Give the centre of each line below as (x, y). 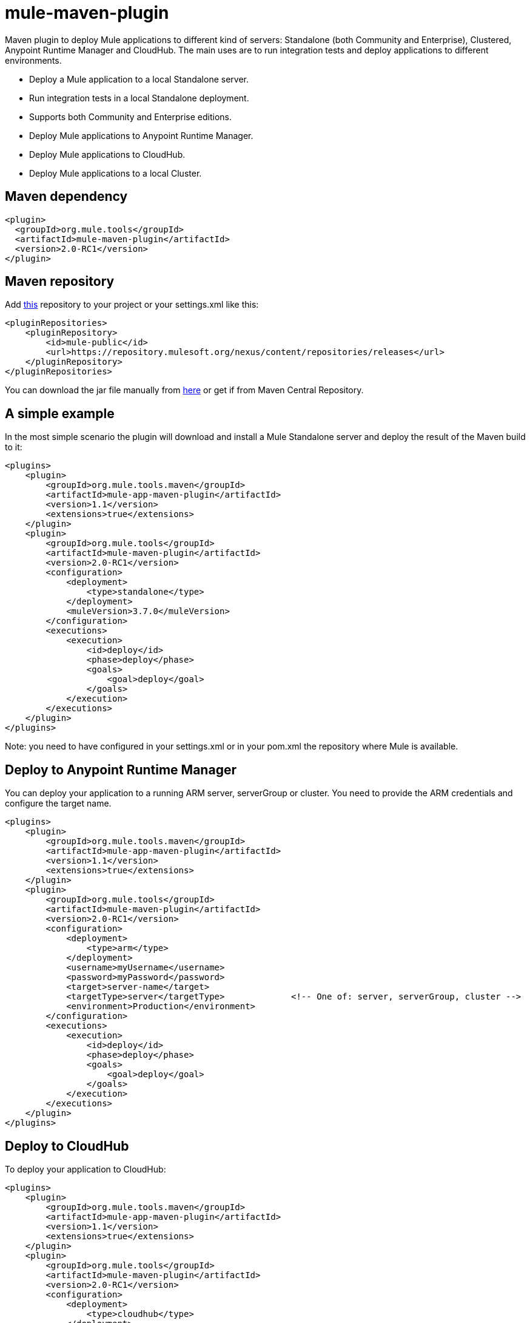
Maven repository (60, 282)
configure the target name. (58, 804)
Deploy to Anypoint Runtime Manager (121, 770)
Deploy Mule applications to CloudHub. (107, 154)
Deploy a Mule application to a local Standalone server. (139, 79)
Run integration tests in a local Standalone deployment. (139, 98)
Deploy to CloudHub (67, 1146)
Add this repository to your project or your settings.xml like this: (132, 305)
